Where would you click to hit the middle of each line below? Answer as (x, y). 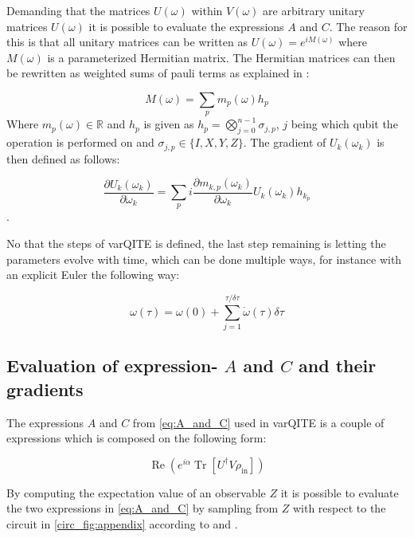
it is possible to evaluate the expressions (186, 26)
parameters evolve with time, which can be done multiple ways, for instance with (204, 259)
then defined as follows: (63, 158)
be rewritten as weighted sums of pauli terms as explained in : (158, 73)
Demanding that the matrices (78, 10)
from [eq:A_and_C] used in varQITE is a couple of (258, 422)
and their (338, 365)
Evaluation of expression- (112, 365)
